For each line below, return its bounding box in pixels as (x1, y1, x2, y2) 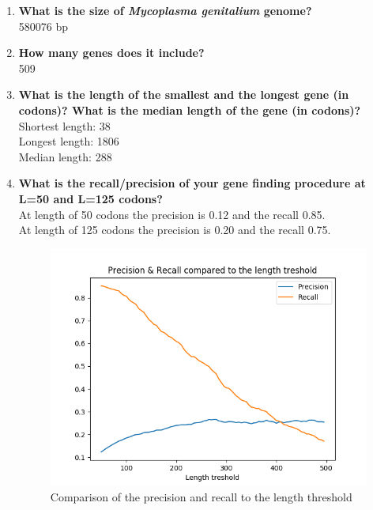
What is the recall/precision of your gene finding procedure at (18, 175, 366, 191)
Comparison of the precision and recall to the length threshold (50, 489, 352, 505)
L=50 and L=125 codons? (18, 190, 163, 206)
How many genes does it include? (18, 44, 205, 61)
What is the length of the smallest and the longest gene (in (18, 86, 349, 103)
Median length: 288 (18, 148, 112, 164)
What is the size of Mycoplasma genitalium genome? (18, 2, 312, 18)
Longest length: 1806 (18, 133, 119, 149)
